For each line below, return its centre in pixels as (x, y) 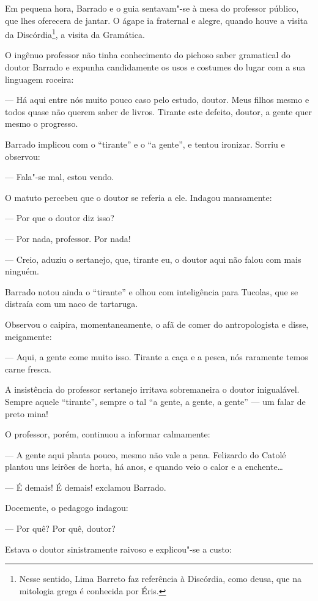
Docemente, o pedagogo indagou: (67, 508)
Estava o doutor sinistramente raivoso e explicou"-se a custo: (118, 549)
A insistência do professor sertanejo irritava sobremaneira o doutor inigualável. (152, 389)
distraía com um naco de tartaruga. (72, 304)
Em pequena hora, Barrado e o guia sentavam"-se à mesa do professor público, (152, 8)
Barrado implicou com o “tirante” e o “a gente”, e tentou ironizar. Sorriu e (145, 144)
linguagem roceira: (39, 79)
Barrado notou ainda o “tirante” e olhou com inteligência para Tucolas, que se (152, 291)
